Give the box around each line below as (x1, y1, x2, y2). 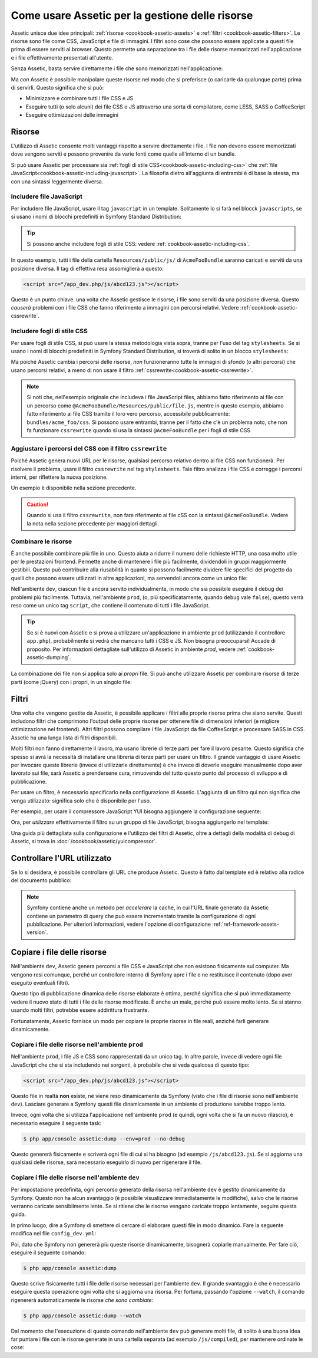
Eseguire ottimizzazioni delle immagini (25, 111, 119, 119)
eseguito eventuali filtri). (11, 979, 70, 987)
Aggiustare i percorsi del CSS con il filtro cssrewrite (11, 444, 167, 452)
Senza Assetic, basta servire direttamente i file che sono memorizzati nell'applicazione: (11, 65, 223, 72)
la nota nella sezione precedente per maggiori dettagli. (26, 519, 160, 527)
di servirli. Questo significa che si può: (11, 84, 104, 91)
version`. (26, 929, 48, 936)
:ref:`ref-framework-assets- (212, 920, 280, 928)
